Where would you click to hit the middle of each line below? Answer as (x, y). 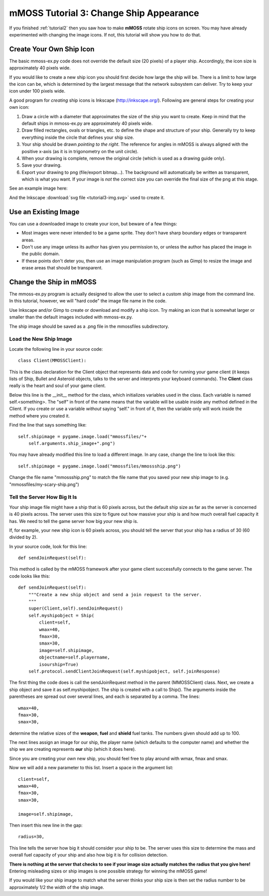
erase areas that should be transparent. (62, 268)
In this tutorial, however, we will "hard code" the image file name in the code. (88, 301)
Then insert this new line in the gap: (46, 825)
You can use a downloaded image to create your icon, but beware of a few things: (93, 224)
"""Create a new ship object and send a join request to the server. (115, 594)
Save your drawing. (42, 165)
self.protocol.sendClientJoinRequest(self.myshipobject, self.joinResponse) (124, 671)
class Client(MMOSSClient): (52, 361)
